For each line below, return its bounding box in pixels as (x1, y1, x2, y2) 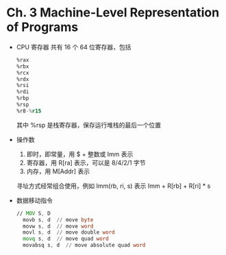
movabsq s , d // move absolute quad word (23, 242, 146, 249)
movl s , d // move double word (23, 229, 115, 236)
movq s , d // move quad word (23, 235, 109, 243)
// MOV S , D (16, 210, 51, 217)
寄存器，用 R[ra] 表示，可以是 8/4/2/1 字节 (26, 158, 146, 167)
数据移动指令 (16, 196, 53, 204)
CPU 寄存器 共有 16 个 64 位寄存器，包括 (16, 42, 131, 51)
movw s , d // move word (23, 223, 94, 230)
